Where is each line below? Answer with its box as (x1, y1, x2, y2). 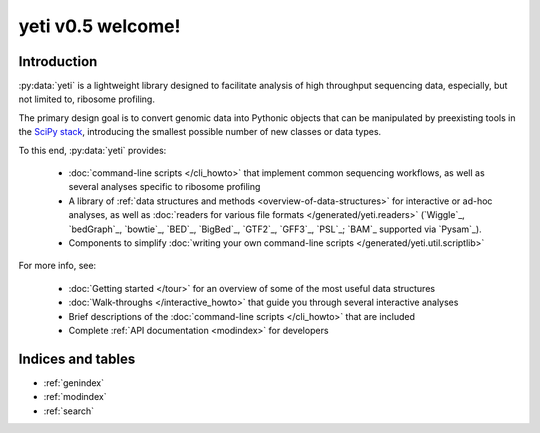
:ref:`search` (43, 405, 95, 417)
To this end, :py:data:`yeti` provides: (18, 144, 167, 156)
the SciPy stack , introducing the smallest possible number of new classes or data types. (18, 126, 382, 138)
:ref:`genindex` (43, 376, 105, 389)
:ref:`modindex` (43, 391, 107, 403)
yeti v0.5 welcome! (18, 15, 181, 37)
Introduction (18, 53, 98, 70)
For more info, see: (18, 260, 97, 272)
